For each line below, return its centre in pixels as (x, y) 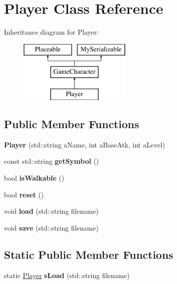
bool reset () (24, 194)
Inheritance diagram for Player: (52, 32)
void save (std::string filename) (51, 227)
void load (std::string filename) (52, 211)
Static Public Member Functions (89, 254)
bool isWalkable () (34, 178)
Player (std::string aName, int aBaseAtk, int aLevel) (85, 144)
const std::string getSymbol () (52, 161)
